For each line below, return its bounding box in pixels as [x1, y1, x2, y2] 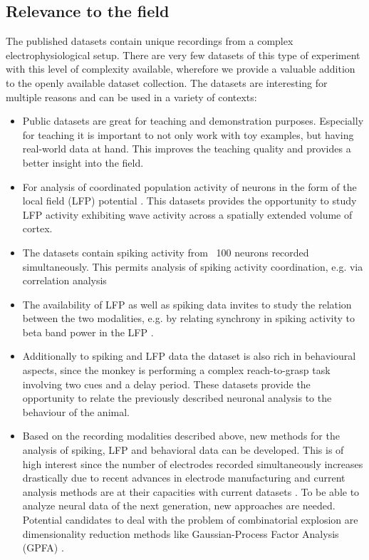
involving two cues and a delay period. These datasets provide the [22, 376, 311, 391]
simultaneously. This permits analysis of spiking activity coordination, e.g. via [22, 259, 363, 274]
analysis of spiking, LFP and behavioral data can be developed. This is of [22, 442, 344, 457]
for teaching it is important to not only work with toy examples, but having [22, 127, 354, 142]
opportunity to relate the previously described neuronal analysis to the [22, 390, 332, 405]
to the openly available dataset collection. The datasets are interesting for [6, 75, 328, 90]
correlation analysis [22, 273, 107, 288]
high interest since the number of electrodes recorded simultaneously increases [22, 456, 363, 471]
